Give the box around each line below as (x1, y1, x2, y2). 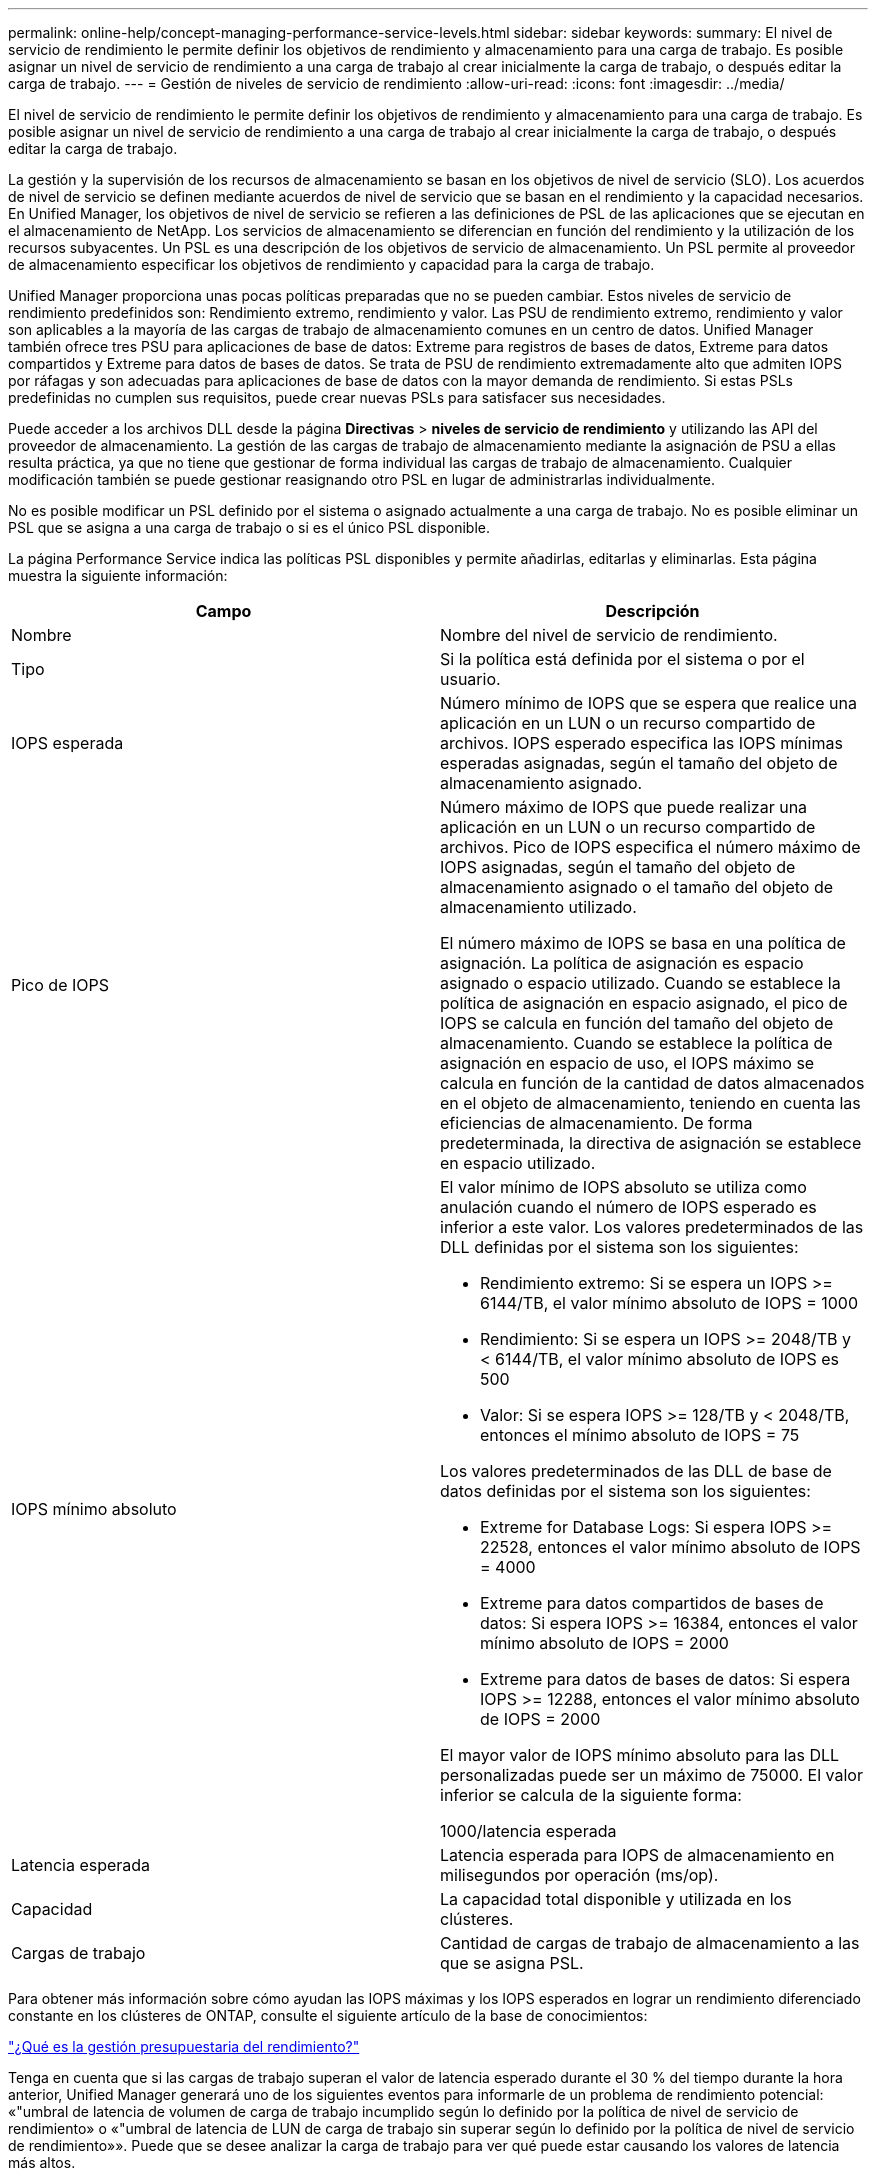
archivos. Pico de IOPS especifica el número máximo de (440, 837, 861, 857)
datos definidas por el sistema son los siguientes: (440, 1481, 811, 1501)
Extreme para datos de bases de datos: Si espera (480, 1669, 851, 1689)
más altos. (8, 2154, 76, 2171)
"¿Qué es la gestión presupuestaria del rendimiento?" (8, 2038, 360, 2055)
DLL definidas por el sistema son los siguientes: (440, 1237, 799, 1257)
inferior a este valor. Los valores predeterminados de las (440, 1217, 864, 1237)
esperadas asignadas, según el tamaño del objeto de (440, 753, 838, 773)
